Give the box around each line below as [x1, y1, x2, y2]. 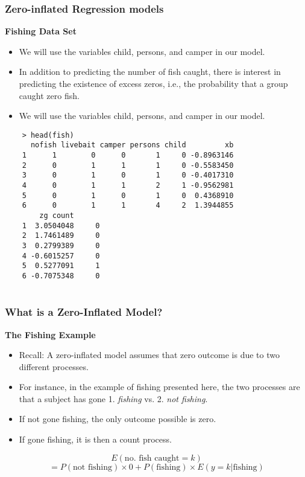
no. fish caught [124, 453, 180, 463]
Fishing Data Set [5, 25, 77, 37]
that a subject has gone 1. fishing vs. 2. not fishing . [19, 392, 208, 405]
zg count [39, 211, 74, 220]
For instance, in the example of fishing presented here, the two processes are [19, 380, 300, 393]
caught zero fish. [19, 89, 80, 101]
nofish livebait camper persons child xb [30, 141, 234, 150]
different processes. [19, 360, 89, 373]
